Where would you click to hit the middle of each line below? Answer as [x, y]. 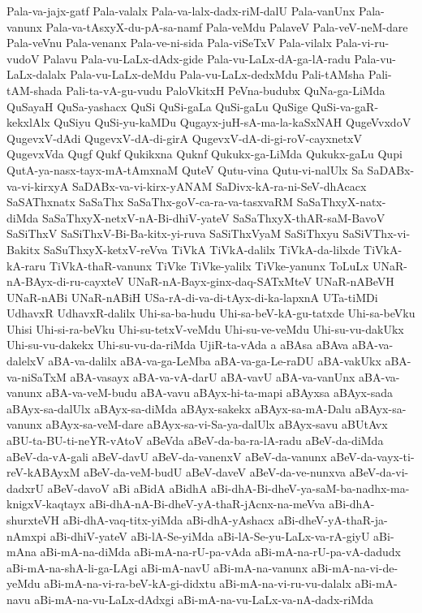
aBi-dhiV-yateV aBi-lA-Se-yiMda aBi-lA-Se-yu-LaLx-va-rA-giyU [210, 535]
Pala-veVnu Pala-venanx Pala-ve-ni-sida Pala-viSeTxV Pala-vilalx [169, 43]
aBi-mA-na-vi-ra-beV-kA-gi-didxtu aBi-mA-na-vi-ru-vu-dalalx [198, 583]
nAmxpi [27, 535]
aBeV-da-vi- [379, 472]
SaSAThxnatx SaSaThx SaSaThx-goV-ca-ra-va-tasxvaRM [150, 202]
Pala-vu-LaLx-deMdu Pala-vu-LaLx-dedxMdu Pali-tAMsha [217, 74]
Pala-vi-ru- [362, 43]
